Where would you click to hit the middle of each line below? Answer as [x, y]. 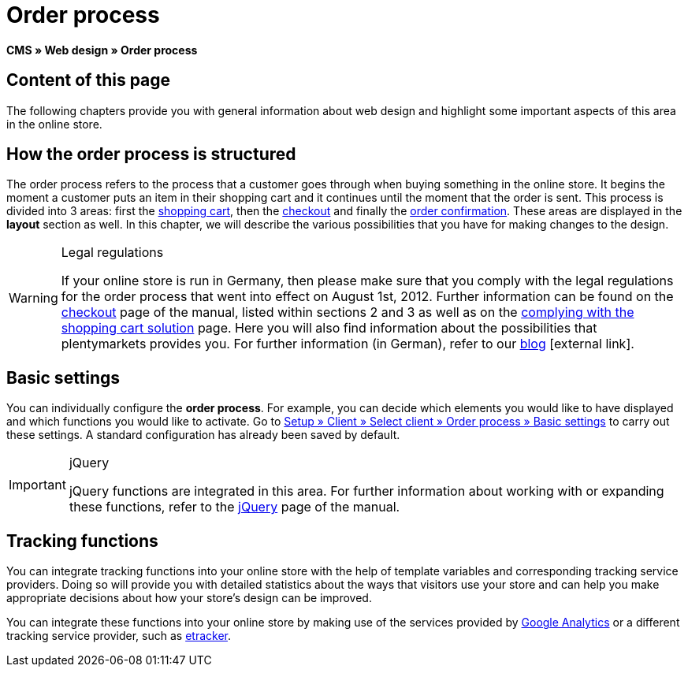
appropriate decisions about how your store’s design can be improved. [189, 598]
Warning [33, 298]
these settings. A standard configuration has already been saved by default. [203, 435]
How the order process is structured [151, 154]
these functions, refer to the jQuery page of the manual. [234, 507]
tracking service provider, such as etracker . [119, 636]
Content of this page [89, 80]
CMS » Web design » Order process [102, 50]
